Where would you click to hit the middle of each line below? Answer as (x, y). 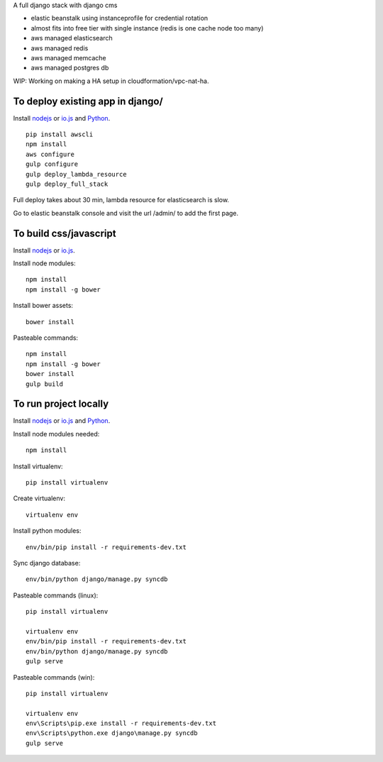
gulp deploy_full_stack (67, 184)
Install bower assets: (43, 306)
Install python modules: (47, 531)
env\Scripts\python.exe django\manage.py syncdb (112, 733)
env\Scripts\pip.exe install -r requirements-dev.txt (121, 723)
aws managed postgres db (70, 68)
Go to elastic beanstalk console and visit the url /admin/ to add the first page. (126, 213)
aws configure (50, 154)
